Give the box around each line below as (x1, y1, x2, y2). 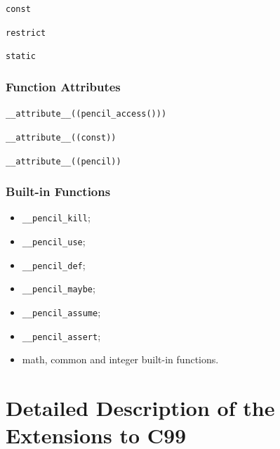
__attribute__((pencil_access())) (6, 109, 167, 119)
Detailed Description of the (6, 393, 275, 422)
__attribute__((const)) (6, 132, 116, 143)
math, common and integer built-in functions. (22, 352, 219, 367)
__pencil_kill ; (22, 210, 91, 225)
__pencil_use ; (22, 234, 86, 249)
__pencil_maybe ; (22, 281, 95, 296)
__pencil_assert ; (22, 328, 101, 343)
